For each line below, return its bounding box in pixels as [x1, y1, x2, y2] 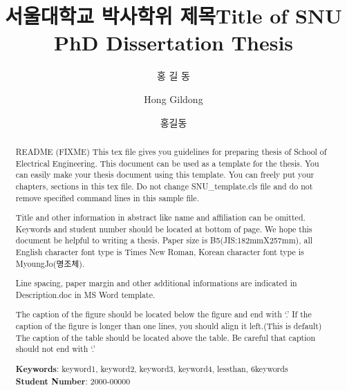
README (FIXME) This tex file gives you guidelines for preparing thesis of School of [15, 145, 327, 157]
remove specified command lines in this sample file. [15, 192, 199, 203]
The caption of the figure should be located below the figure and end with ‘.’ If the [15, 308, 312, 320]
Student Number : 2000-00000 [15, 375, 131, 387]
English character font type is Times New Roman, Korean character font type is [15, 246, 304, 258]
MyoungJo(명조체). [15, 257, 85, 269]
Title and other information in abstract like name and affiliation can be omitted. [15, 212, 306, 223]
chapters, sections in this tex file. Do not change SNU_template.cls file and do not [15, 180, 313, 192]
